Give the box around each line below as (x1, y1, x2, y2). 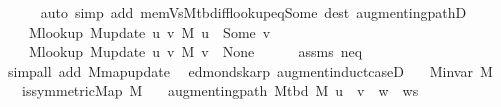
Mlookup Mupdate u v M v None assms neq (28, 41, 363, 62)
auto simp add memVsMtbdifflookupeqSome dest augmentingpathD (40, 2, 467, 22)
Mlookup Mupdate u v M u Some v (28, 21, 271, 42)
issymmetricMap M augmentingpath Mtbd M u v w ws (21, 80, 419, 101)
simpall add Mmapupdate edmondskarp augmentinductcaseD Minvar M (7, 60, 493, 81)
